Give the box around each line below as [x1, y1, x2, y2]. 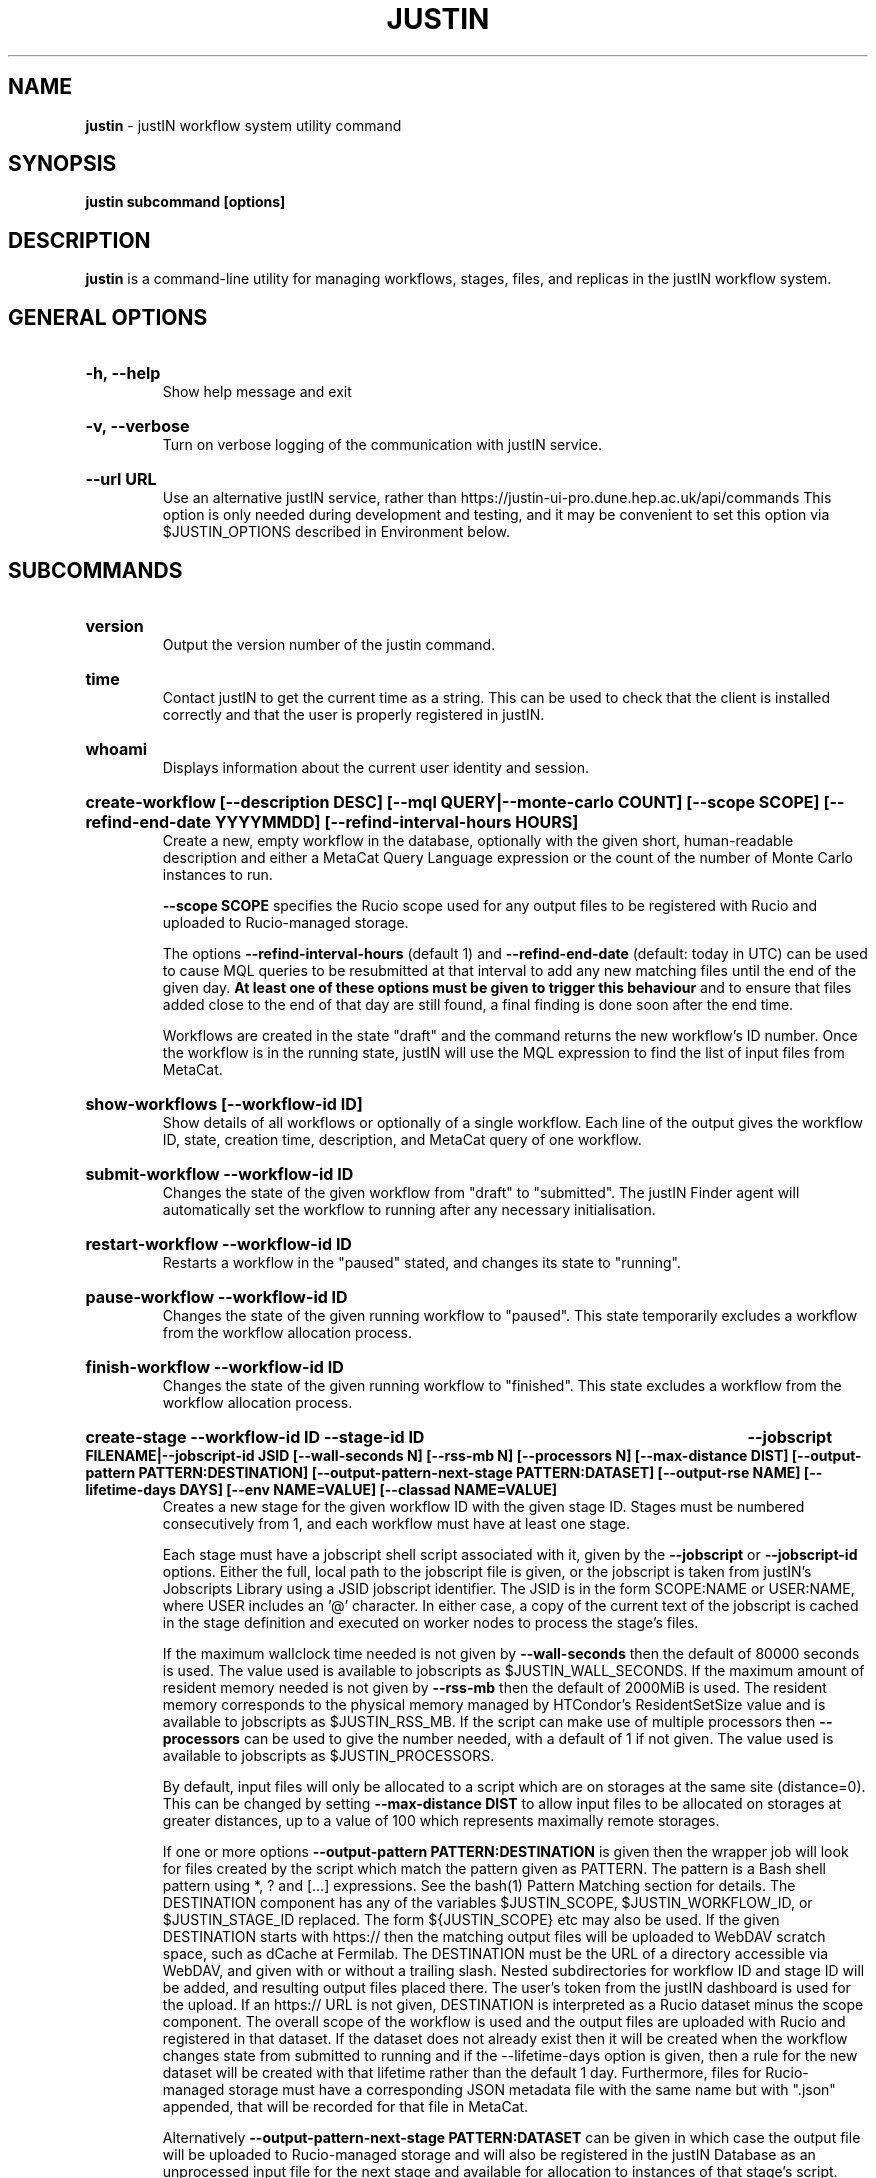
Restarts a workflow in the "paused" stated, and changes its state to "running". [162, 1253, 681, 1271]
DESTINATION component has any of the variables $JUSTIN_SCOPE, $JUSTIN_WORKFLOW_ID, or [162, 1893, 813, 1911]
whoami [85, 738, 148, 759]
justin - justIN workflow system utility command [85, 116, 402, 134]
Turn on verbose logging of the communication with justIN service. [162, 436, 603, 454]
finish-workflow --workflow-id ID [85, 1356, 344, 1377]
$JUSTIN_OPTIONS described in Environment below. [162, 523, 511, 541]
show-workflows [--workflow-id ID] [85, 1093, 363, 1114]
